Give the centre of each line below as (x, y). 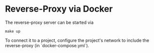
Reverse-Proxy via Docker (59, 9)
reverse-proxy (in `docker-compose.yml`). (47, 45)
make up (13, 31)
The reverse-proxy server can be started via (49, 22)
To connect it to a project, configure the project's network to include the (77, 40)
